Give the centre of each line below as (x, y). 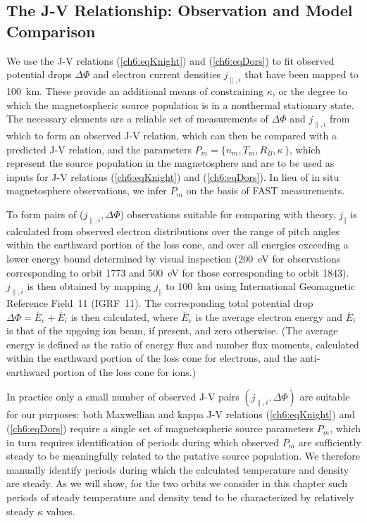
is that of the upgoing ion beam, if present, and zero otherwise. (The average (172, 330)
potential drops (39, 74)
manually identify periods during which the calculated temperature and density (178, 469)
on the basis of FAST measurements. (266, 190)
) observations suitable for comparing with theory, (228, 214)
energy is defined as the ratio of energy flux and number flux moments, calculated (183, 344)
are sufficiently (330, 442)
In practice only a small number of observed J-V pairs (123, 397)
